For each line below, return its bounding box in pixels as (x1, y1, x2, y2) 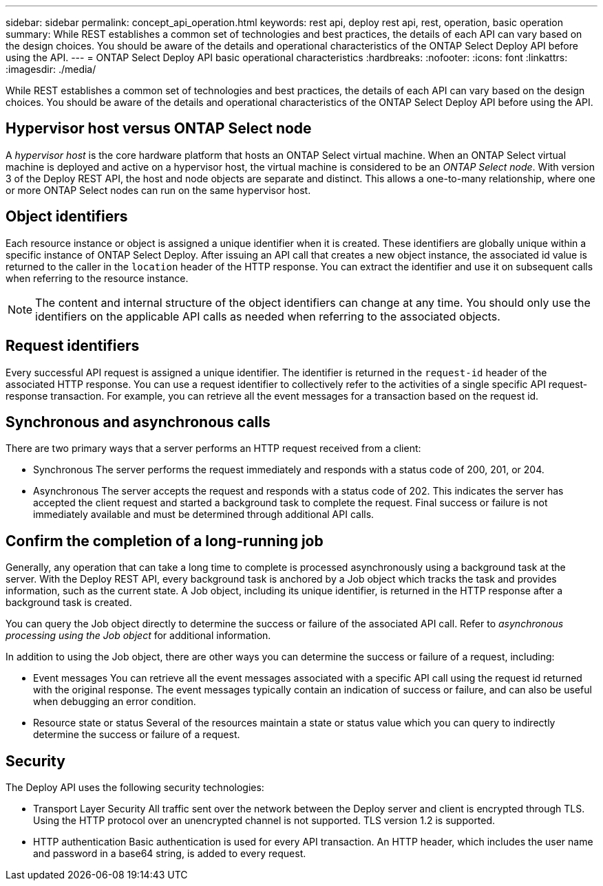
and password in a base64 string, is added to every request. (33, 847, 306, 860)
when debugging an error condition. (33, 695, 196, 708)
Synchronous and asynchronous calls (6, 413, 271, 431)
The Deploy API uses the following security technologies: (6, 781, 264, 794)
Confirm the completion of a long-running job (6, 532, 324, 550)
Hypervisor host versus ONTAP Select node (6, 120, 312, 138)
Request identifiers (6, 337, 140, 355)
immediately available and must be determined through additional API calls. (33, 508, 374, 521)
